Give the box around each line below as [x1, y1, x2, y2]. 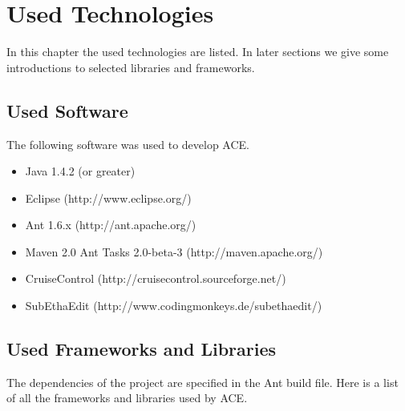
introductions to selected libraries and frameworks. [6, 58, 255, 75]
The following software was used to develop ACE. [6, 135, 249, 152]
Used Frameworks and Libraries [6, 336, 277, 361]
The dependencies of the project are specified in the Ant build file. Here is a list [6, 373, 399, 390]
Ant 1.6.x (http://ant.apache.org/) [25, 216, 196, 233]
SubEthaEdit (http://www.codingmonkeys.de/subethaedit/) [25, 297, 322, 314]
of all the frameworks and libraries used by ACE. [6, 389, 248, 406]
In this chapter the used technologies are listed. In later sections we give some [6, 43, 389, 60]
